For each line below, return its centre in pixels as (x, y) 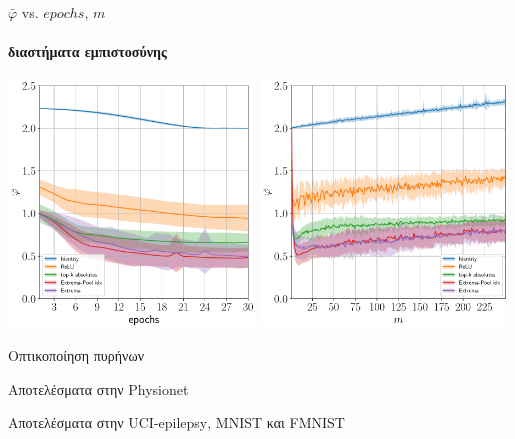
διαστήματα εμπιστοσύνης (87, 51)
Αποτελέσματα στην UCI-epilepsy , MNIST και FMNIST (176, 422)
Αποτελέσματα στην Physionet (98, 388)
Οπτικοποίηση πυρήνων (76, 354)
